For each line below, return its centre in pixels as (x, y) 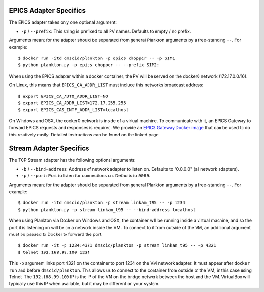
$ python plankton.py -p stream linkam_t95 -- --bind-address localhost (107, 209)
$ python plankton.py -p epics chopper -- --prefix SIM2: (89, 65)
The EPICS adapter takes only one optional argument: (63, 22)
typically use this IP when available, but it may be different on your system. (84, 284)
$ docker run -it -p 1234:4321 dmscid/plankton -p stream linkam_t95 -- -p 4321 (117, 245)
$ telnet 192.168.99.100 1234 (54, 252)
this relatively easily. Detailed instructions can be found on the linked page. (85, 135)
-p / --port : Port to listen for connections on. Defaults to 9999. (86, 176)
